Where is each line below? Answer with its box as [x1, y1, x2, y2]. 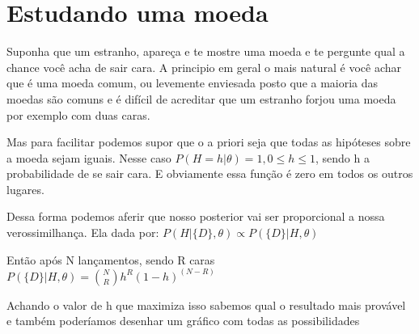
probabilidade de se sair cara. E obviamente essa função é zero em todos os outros [6, 165, 413, 182]
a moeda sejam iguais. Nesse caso [6, 149, 171, 166]
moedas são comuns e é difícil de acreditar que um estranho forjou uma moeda [6, 90, 396, 107]
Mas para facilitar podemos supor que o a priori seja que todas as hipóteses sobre [6, 133, 411, 150]
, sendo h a [315, 149, 370, 166]
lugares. [6, 180, 44, 197]
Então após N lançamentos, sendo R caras [6, 251, 215, 268]
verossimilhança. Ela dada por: [6, 224, 159, 241]
